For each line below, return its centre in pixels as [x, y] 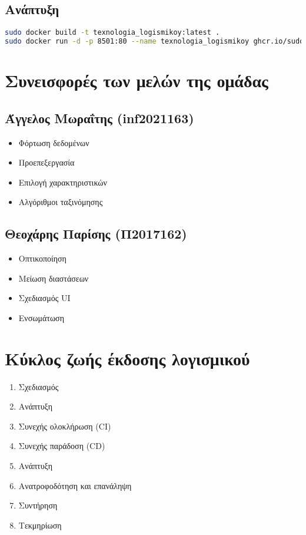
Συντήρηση [38, 505]
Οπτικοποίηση [42, 258]
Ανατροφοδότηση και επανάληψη [75, 485]
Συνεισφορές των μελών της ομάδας [137, 80]
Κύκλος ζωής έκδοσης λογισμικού [127, 358]
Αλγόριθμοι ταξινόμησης [61, 202]
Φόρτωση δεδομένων [54, 142]
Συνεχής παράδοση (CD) [62, 446]
